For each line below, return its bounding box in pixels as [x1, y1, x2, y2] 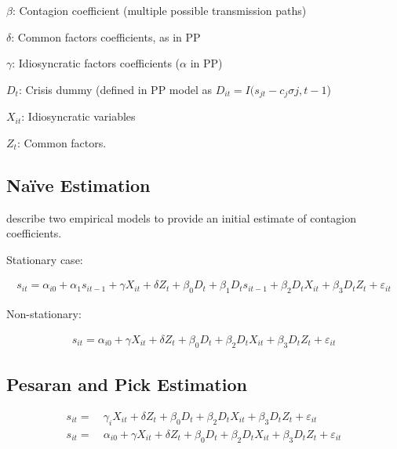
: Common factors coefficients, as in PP [11, 28, 201, 45]
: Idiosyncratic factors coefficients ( [12, 55, 180, 71]
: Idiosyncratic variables [21, 108, 136, 125]
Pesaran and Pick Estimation [6, 372, 247, 396]
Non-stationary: [6, 306, 82, 322]
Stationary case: [6, 251, 83, 267]
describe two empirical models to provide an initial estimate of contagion [6, 209, 356, 226]
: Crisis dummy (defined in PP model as [18, 81, 212, 97]
